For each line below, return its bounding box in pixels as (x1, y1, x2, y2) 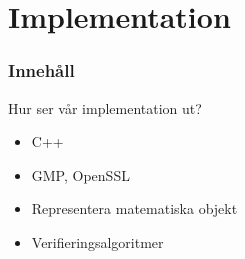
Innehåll (8, 58, 75, 83)
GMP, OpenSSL (31, 164, 130, 185)
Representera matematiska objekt (31, 198, 238, 219)
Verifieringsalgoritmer (31, 231, 164, 252)
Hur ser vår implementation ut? (8, 97, 202, 118)
